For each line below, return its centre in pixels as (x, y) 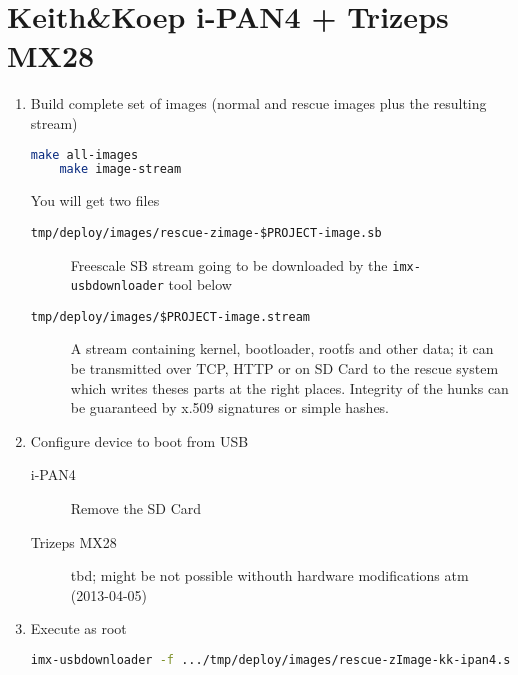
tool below (200, 284)
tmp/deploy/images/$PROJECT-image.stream (170, 316)
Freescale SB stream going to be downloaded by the (229, 264)
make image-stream (120, 169)
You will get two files (95, 200)
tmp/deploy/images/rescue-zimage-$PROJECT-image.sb (206, 232)
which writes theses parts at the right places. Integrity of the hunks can (289, 387)
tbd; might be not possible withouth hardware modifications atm (269, 575)
